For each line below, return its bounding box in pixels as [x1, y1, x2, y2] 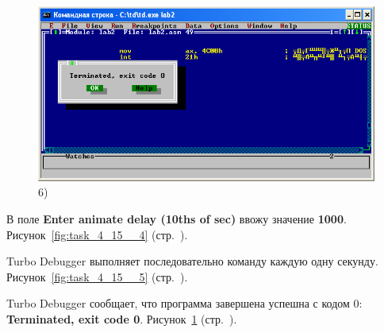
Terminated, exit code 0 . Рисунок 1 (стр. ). [6, 310, 237, 327]
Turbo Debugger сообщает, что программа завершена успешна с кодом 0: [6, 295, 363, 312]
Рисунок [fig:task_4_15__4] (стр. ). [6, 226, 188, 242]
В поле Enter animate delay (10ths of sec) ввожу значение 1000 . [6, 210, 347, 227]
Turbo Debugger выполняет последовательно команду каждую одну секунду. [6, 253, 378, 269]
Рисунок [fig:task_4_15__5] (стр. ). [6, 268, 188, 285]
